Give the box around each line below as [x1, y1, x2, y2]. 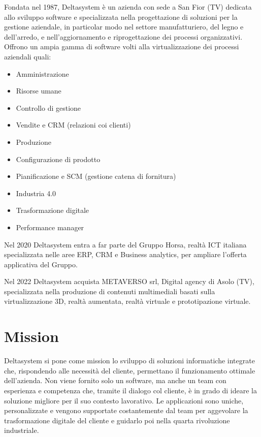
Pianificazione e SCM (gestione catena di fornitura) [16, 171, 176, 181]
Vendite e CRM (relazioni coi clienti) [16, 119, 131, 130]
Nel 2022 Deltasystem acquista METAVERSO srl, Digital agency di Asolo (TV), [4, 276, 254, 287]
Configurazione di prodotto [16, 153, 101, 164]
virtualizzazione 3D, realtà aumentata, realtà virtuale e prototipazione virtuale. [4, 296, 251, 306]
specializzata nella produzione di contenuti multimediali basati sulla [4, 286, 215, 296]
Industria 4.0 [16, 188, 56, 198]
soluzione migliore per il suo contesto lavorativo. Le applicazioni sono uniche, [4, 395, 244, 405]
